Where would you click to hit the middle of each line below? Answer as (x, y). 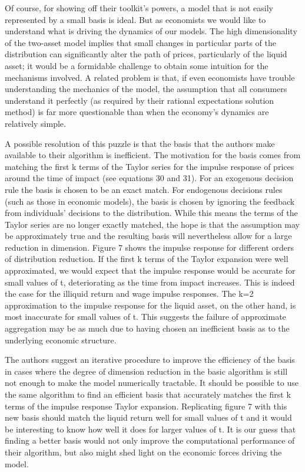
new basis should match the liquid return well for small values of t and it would (148, 417)
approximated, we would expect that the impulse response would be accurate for (150, 271)
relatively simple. (35, 123)
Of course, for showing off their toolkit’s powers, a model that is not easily (139, 8)
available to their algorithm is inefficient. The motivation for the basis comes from (153, 155)
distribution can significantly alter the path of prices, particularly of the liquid (146, 54)
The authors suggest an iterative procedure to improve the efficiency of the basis (150, 360)
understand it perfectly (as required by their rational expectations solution (140, 100)
